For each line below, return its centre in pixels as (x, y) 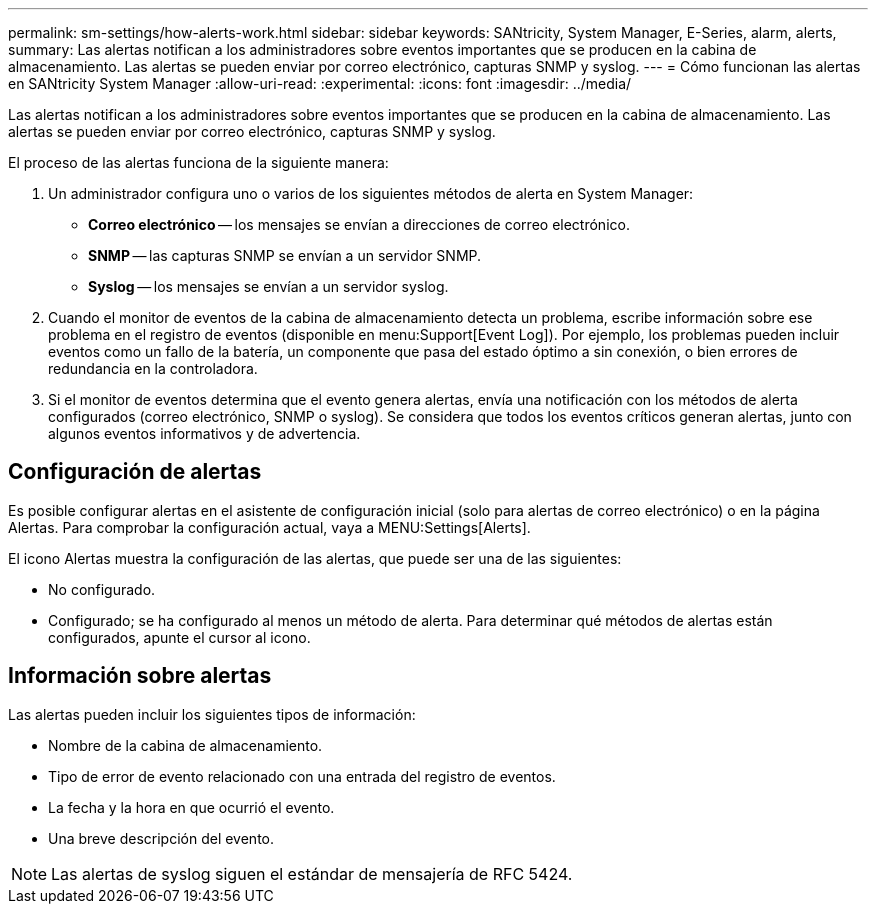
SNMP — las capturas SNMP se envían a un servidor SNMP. (285, 255)
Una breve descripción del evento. (161, 838)
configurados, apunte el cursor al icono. (179, 637)
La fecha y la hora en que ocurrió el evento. (191, 807)
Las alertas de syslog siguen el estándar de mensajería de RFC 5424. (312, 873)
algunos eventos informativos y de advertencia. (204, 433)
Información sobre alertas (140, 676)
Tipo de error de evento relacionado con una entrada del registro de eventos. (302, 776)
